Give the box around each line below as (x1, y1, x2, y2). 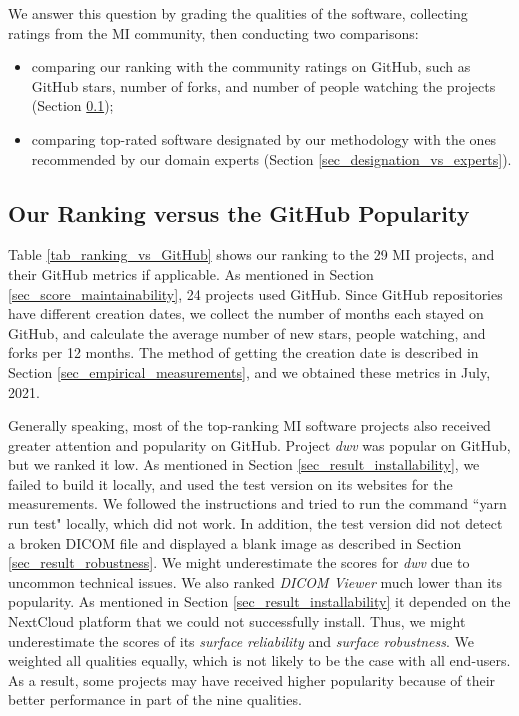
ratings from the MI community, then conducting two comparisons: (8, 22, 419, 43)
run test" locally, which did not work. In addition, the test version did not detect (8, 513, 503, 534)
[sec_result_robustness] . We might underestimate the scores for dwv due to (8, 552, 470, 573)
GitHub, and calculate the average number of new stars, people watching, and (8, 322, 486, 343)
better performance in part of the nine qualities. (8, 689, 302, 710)
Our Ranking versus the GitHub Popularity (8, 197, 470, 228)
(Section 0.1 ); (31, 95, 114, 116)
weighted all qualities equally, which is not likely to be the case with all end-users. (8, 650, 511, 671)
